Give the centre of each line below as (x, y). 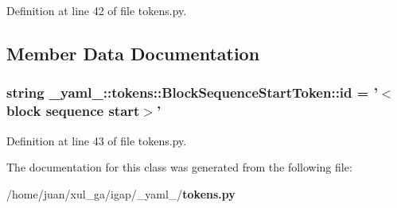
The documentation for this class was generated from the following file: (179, 167)
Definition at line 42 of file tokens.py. (97, 10)
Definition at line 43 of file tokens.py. (97, 140)
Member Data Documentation (133, 53)
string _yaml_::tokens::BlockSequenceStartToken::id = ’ (192, 92)
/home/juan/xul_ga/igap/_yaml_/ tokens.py (121, 193)
